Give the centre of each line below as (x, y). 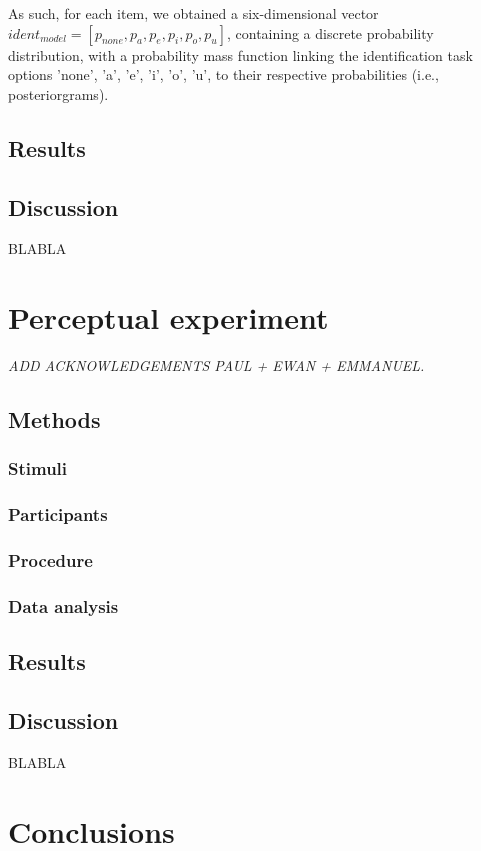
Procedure (50, 560)
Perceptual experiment (168, 317)
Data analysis (63, 605)
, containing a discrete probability (330, 32)
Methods (54, 419)
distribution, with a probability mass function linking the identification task (240, 54)
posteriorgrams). (58, 93)
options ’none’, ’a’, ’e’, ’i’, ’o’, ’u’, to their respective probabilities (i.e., (223, 74)
